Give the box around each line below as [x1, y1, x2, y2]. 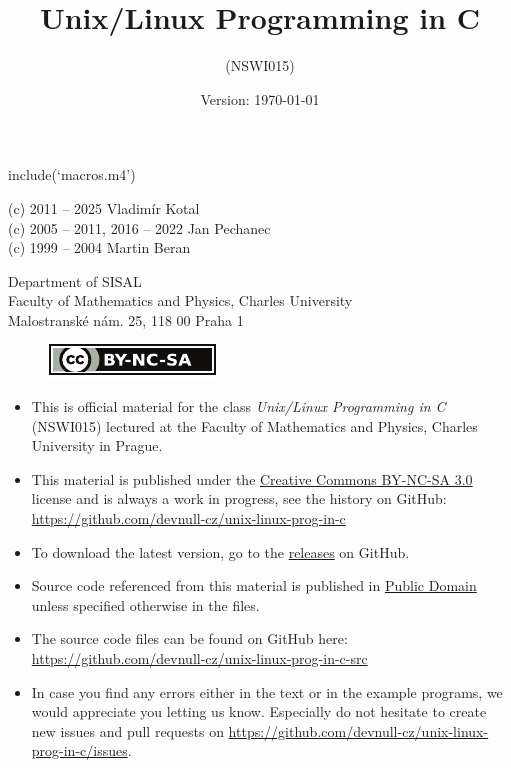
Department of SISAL [8, 270, 142, 291]
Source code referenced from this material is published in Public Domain [31, 575, 477, 596]
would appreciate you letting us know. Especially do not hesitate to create [31, 701, 487, 722]
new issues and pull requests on [31, 720, 224, 741]
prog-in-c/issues [31, 740, 128, 761]
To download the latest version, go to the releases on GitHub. [31, 541, 410, 562]
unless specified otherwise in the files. [31, 594, 260, 615]
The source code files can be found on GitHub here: [31, 628, 348, 649]
